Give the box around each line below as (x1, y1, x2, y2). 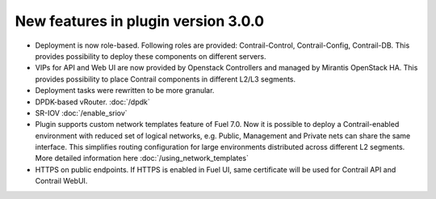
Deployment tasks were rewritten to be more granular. (35, 86, 215, 95)
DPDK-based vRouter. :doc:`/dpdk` (35, 97, 151, 107)
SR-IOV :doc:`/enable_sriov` (35, 108, 128, 117)
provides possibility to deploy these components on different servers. (35, 51, 266, 61)
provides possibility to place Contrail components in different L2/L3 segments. (35, 74, 296, 84)
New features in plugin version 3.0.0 (15, 12, 265, 30)
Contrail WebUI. (35, 176, 88, 186)
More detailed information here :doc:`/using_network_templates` (35, 154, 249, 163)
